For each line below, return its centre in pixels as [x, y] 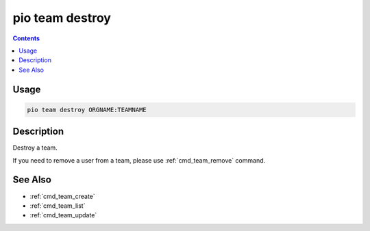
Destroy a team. [35, 148]
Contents [26, 38]
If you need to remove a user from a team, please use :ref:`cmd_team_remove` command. [139, 160]
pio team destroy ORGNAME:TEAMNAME [87, 110]
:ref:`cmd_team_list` [58, 206]
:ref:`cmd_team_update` [63, 215]
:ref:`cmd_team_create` [62, 196]
